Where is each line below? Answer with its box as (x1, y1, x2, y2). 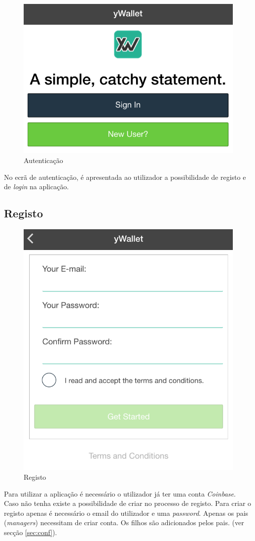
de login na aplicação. (4, 181, 69, 192)
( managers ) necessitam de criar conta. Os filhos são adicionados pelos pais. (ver (4, 517, 244, 528)
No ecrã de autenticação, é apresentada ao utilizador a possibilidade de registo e (4, 171, 246, 182)
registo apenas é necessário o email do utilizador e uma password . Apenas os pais (4, 507, 249, 518)
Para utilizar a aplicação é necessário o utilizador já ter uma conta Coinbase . (4, 488, 236, 499)
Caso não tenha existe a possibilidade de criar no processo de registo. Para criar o (4, 498, 252, 508)
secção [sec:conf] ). (4, 527, 57, 537)
